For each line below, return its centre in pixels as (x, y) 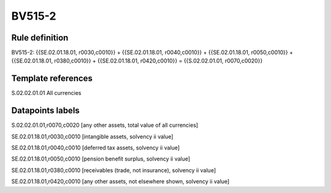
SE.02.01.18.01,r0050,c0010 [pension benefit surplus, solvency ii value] (101, 159)
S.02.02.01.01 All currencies (46, 93)
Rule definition (40, 38)
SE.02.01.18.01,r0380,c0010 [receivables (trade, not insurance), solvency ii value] (114, 170)
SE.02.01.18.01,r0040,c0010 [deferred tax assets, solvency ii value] (96, 148)
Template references (52, 79)
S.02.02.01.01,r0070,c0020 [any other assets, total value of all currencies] (105, 125)
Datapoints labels (45, 111)
